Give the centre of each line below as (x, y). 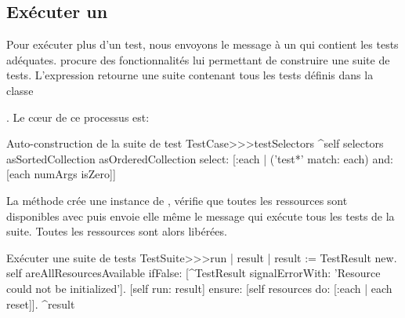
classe (20, 90)
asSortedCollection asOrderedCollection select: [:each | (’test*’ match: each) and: (200, 158)
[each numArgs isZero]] (61, 174)
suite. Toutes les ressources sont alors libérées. (117, 231)
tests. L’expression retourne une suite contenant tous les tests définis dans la (190, 75)
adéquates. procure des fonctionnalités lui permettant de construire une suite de (198, 59)
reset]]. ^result (41, 303)
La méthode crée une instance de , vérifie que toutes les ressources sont (177, 200)
